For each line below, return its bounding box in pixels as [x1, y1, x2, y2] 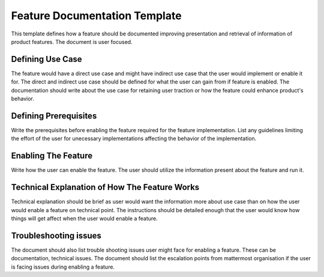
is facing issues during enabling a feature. [11, 263, 115, 270]
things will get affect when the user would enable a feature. [11, 215, 158, 222]
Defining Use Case [11, 54, 82, 64]
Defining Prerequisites [11, 111, 97, 121]
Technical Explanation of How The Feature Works [11, 182, 200, 192]
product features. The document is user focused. [11, 38, 133, 45]
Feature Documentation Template [11, 9, 182, 22]
